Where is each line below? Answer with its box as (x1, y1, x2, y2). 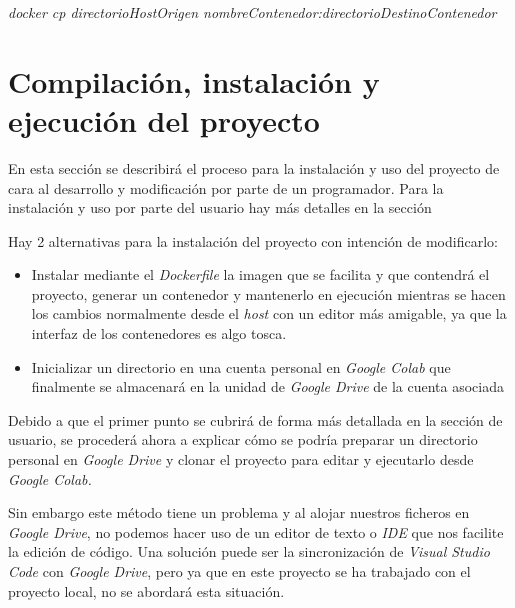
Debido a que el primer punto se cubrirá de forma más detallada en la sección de (8, 409, 503, 430)
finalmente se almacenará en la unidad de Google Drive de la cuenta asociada (31, 376, 504, 397)
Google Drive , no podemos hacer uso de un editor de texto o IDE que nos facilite (8, 521, 504, 542)
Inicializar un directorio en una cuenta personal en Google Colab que (31, 356, 451, 377)
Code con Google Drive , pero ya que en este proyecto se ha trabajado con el (8, 561, 471, 581)
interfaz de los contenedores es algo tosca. (31, 323, 287, 344)
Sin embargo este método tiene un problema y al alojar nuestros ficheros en (8, 502, 470, 523)
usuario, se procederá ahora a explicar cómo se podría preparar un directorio (8, 429, 478, 450)
